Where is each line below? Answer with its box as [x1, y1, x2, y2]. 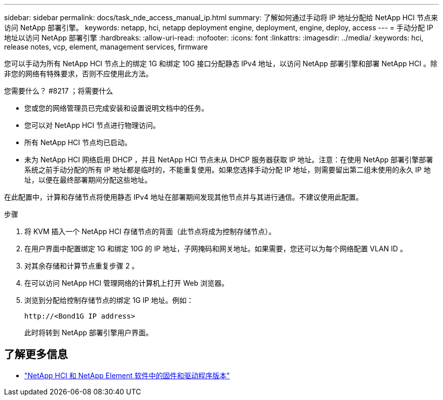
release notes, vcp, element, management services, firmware [4, 42, 208, 51]
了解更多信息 [4, 348, 68, 361]
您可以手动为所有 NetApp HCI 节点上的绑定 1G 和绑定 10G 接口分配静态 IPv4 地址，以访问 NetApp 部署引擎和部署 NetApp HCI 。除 [4, 59, 437, 68]
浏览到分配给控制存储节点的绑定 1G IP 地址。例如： [24, 296, 194, 304]
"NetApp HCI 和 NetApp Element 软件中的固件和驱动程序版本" [24, 371, 230, 380]
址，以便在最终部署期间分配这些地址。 [24, 175, 152, 184]
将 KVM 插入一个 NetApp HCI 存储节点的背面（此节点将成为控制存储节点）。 [24, 227, 276, 236]
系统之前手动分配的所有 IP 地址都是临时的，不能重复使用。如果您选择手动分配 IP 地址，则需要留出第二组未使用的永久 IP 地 [24, 165, 431, 174]
